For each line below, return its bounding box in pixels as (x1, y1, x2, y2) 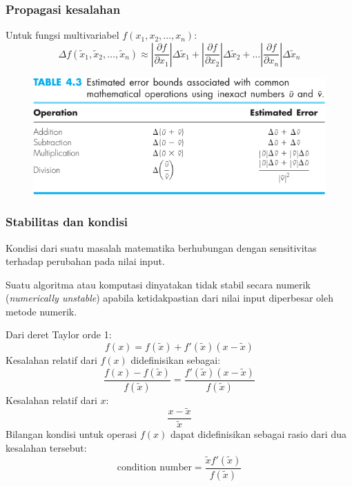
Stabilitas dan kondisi (6, 213, 128, 230)
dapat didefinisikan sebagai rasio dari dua (170, 427, 346, 441)
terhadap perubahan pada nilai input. (6, 254, 165, 268)
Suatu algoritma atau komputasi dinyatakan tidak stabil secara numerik (6, 277, 311, 291)
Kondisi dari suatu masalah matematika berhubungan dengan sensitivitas (6, 240, 317, 255)
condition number (117, 463, 192, 473)
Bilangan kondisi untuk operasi (6, 427, 137, 441)
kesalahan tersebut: (6, 441, 87, 455)
